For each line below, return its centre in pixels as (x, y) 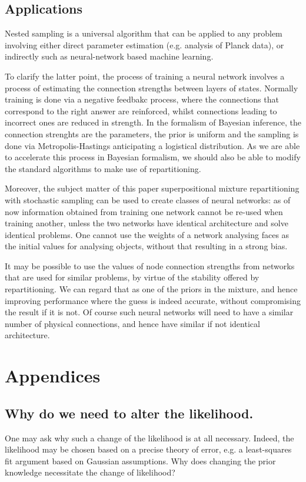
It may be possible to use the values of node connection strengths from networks (150, 265)
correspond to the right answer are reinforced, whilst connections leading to (141, 110)
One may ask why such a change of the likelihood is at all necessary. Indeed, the (149, 438)
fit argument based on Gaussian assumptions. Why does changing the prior (140, 460)
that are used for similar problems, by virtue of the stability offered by (132, 277)
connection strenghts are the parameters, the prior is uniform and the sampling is (152, 133)
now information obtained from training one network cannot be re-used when (144, 211)
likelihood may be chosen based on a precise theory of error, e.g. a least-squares (148, 449)
